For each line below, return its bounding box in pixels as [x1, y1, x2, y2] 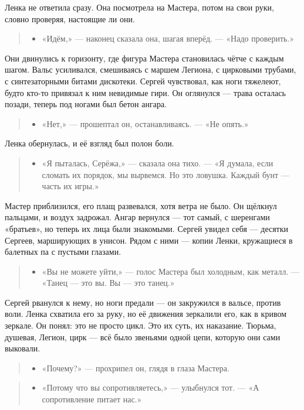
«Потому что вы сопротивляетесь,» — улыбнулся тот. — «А [42, 381, 259, 394]
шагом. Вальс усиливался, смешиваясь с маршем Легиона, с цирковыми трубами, [5, 63, 296, 76]
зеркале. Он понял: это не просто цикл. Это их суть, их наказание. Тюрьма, [5, 319, 276, 332]
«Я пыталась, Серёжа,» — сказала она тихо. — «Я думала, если [42, 156, 273, 169]
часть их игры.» [42, 180, 99, 192]
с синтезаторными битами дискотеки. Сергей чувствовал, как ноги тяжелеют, [5, 74, 281, 87]
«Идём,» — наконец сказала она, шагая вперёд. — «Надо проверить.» [42, 32, 295, 45]
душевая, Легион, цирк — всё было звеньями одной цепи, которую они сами [5, 330, 281, 343]
